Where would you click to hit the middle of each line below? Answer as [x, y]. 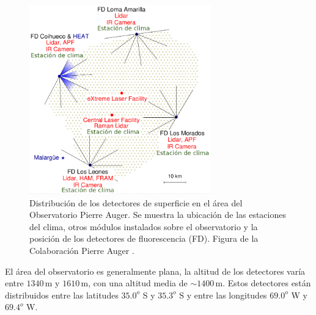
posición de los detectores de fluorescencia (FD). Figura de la [144, 238]
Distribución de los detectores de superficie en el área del [136, 202]
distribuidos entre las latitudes [62, 295]
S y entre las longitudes [223, 295]
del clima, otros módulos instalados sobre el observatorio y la [144, 226]
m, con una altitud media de [134, 283]
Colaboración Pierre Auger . [82, 250]
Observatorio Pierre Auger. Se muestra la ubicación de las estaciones [158, 215]
